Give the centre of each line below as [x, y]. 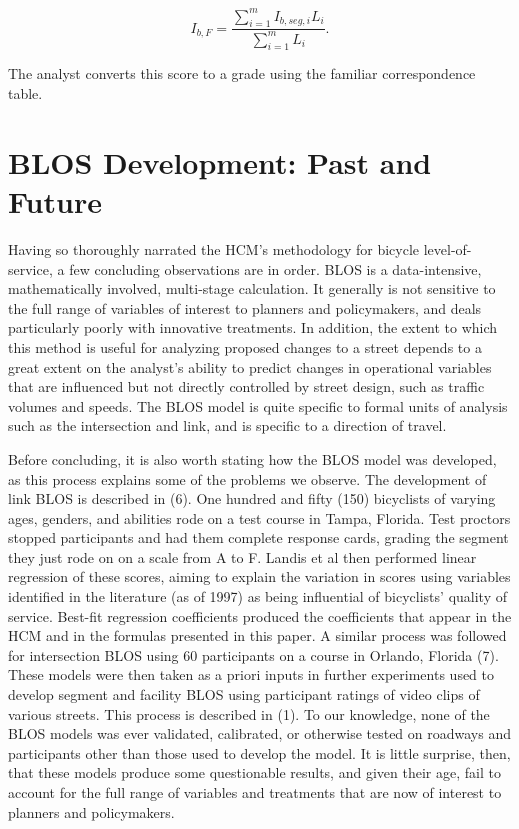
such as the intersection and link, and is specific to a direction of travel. [227, 425]
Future [55, 201]
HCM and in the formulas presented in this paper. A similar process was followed [257, 635]
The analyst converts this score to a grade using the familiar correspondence [242, 73]
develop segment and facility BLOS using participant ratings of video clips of [244, 694]
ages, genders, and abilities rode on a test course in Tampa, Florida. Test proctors [259, 517]
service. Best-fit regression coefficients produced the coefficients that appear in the [260, 615]
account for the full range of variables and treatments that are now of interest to [255, 792]
